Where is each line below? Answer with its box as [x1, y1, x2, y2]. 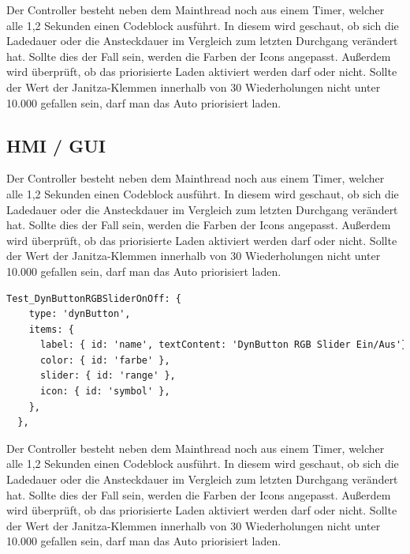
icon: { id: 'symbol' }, [39, 386, 170, 398]
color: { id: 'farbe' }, [39, 354, 170, 366]
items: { [28, 323, 74, 335]
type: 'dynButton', [28, 308, 131, 320]
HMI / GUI [6, 133, 106, 157]
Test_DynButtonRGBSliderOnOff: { [6, 292, 181, 304]
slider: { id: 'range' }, [39, 370, 176, 382]
